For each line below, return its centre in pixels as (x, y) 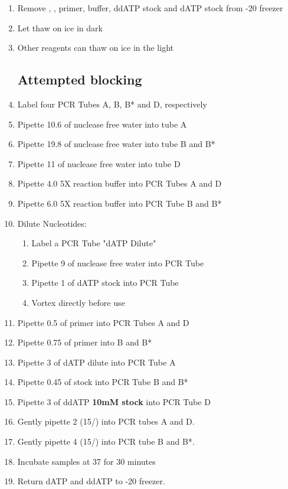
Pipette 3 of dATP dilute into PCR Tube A (96, 362)
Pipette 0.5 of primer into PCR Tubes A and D (103, 322)
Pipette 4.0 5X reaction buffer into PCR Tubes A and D (120, 183)
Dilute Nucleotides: (52, 223)
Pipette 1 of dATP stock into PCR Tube (105, 283)
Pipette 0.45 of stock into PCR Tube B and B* (103, 382)
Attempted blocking (80, 79)
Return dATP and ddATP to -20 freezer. (91, 481)
